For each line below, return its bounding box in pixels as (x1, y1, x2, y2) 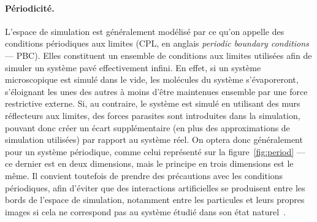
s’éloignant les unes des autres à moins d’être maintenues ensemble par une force (5, 85, 308, 98)
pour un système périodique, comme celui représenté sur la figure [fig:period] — (5, 145, 305, 158)
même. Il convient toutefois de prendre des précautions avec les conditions (5, 169, 283, 182)
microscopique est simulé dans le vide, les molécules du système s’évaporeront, (5, 73, 299, 86)
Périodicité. (5, 1, 55, 14)
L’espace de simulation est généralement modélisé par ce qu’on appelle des (5, 25, 285, 37)
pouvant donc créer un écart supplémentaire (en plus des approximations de (5, 121, 290, 134)
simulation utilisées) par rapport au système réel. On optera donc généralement (5, 133, 303, 146)
